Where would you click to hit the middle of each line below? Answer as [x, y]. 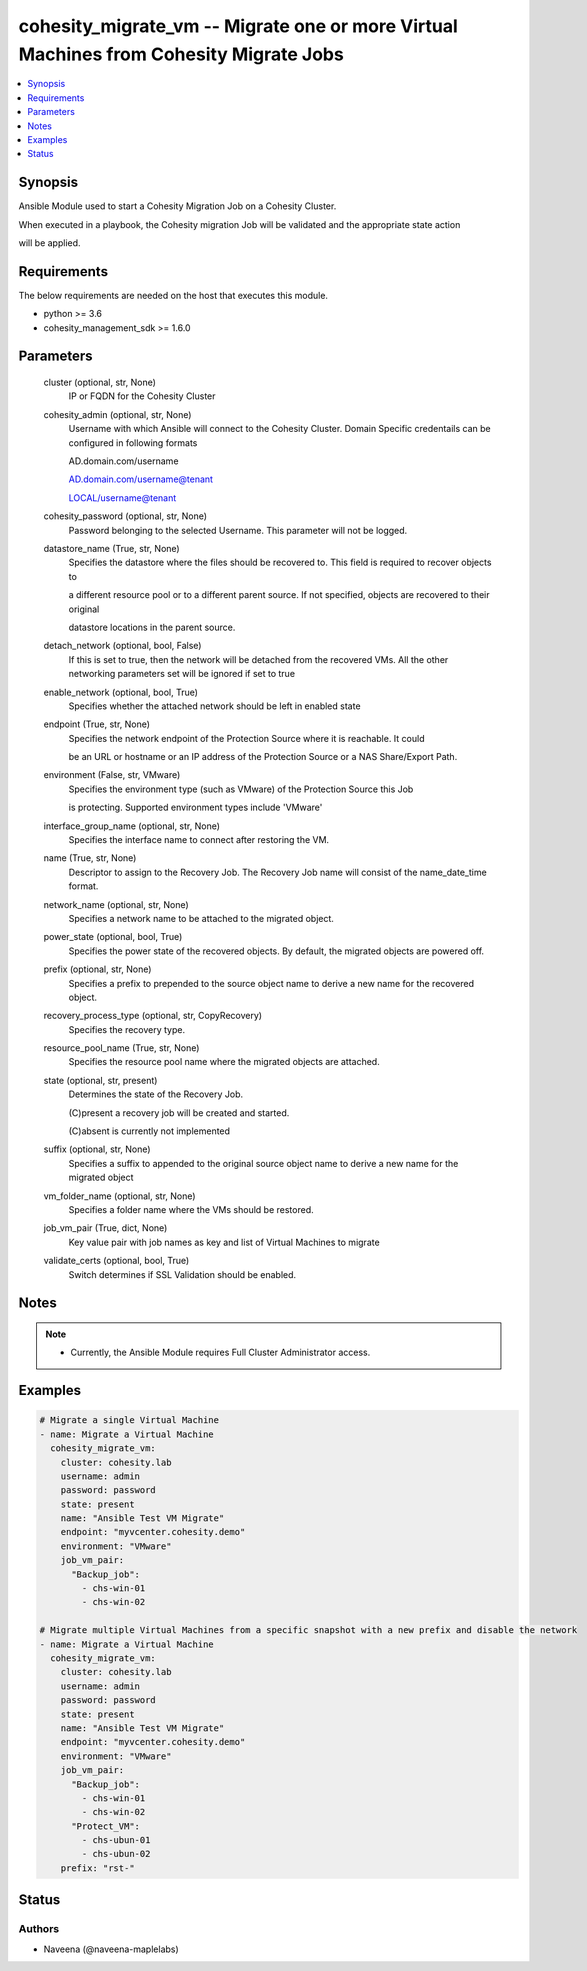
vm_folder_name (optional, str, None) [119, 1196]
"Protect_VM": [105, 1826]
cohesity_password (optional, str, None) [125, 516]
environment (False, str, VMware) [112, 775]
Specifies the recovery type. [126, 1029]
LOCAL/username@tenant [122, 497]
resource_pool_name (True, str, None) [121, 1048]
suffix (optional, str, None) [97, 1149]
